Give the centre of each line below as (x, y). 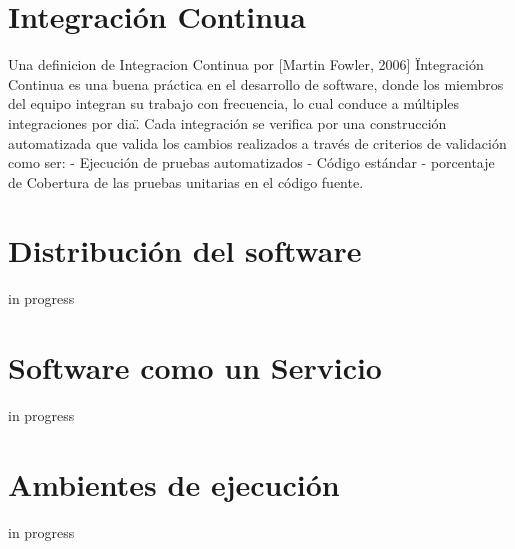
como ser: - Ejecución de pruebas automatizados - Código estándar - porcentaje (251, 162)
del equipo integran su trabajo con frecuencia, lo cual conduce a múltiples (234, 103)
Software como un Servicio (195, 367)
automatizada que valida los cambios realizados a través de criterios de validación (257, 142)
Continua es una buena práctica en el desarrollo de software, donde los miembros (256, 83)
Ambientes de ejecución (174, 483)
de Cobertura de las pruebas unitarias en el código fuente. (186, 181)
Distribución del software (185, 250)
